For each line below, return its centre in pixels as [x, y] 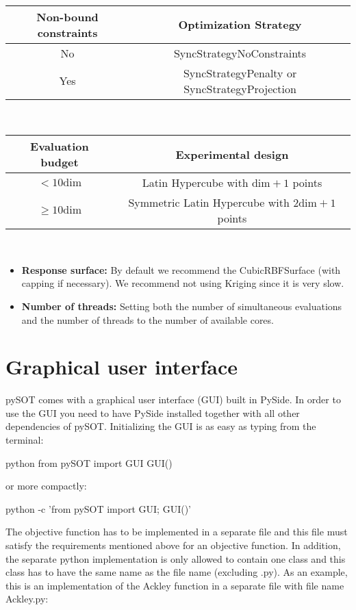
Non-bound [67, 16]
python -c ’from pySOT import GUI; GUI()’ [98, 508]
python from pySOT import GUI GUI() [89, 462]
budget [60, 162]
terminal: [25, 440]
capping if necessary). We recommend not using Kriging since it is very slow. [183, 283]
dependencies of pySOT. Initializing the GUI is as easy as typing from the [161, 426]
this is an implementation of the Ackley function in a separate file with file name [175, 585]
